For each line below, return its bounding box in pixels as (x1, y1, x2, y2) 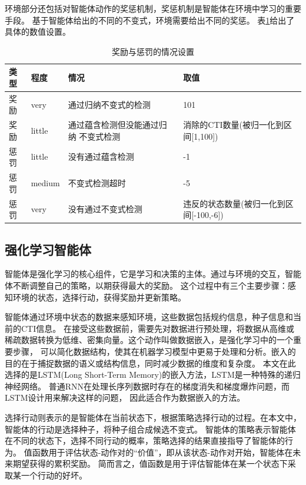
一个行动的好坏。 (21, 468, 87, 481)
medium (31, 176, 60, 189)
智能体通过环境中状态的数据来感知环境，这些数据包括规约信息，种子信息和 (5, 311, 293, 323)
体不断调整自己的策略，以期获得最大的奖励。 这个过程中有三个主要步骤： (5, 279, 288, 292)
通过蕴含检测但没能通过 (68, 118, 159, 131)
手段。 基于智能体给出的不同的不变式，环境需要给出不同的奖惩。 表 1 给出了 (5, 14, 295, 26)
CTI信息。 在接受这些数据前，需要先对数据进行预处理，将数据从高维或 (21, 322, 294, 334)
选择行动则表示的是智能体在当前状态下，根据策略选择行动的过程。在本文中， (5, 411, 301, 423)
